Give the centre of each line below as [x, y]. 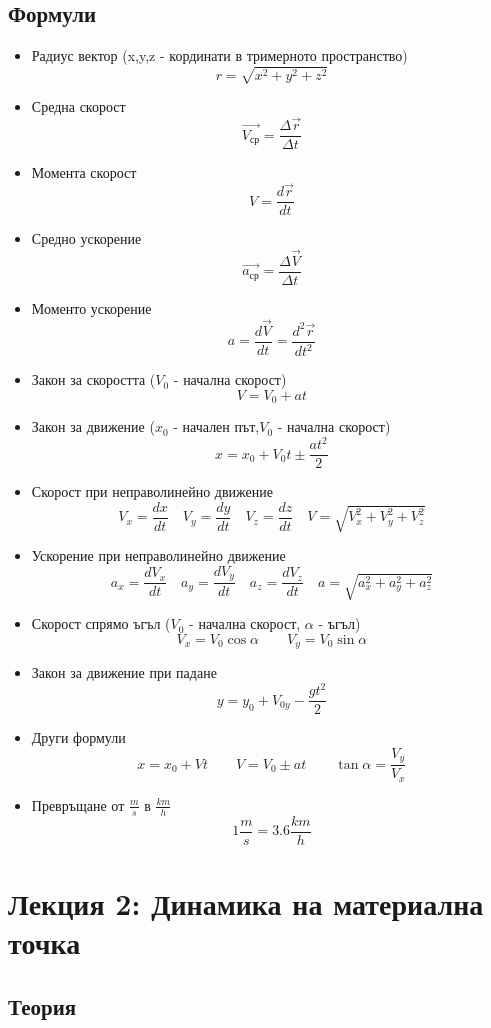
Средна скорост [78, 106]
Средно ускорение [86, 238]
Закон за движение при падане [124, 672]
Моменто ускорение [91, 307]
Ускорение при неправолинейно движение [158, 555]
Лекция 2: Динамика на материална [246, 903]
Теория [42, 1005]
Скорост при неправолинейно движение [152, 491]
